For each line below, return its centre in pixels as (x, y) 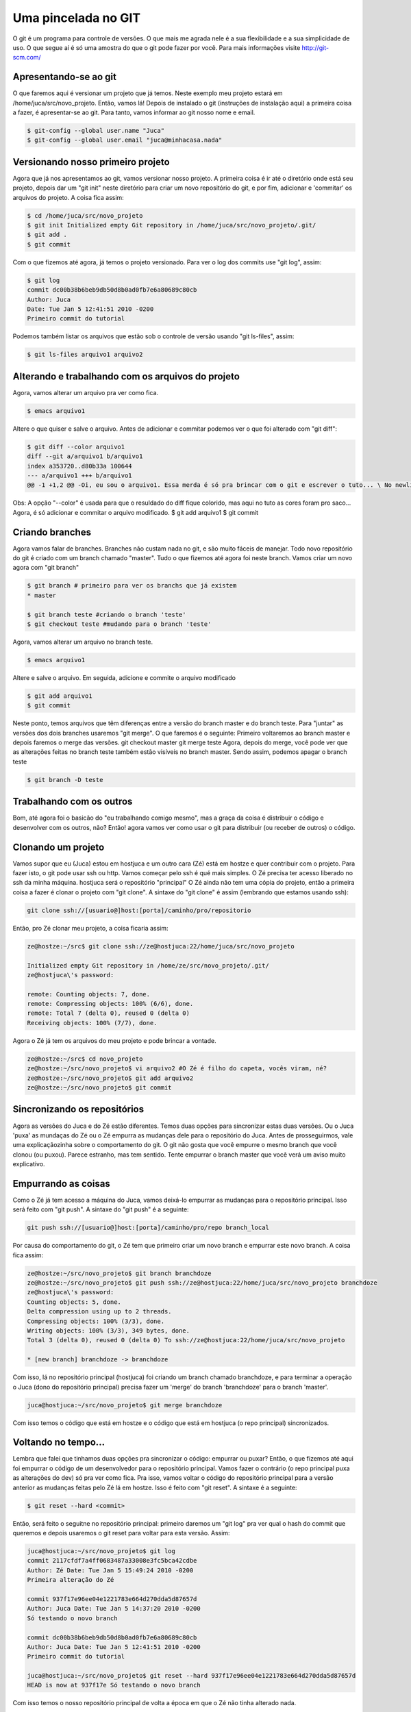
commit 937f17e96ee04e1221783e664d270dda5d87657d (112, 1599)
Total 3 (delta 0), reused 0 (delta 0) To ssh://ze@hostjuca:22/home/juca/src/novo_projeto (186, 1340)
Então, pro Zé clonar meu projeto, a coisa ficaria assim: (90, 928)
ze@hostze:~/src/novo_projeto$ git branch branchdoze (119, 1273)
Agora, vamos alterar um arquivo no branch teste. (83, 642)
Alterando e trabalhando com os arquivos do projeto (126, 376)
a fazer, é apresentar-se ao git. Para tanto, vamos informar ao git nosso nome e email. (134, 112)
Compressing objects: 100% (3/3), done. (96, 1321)
